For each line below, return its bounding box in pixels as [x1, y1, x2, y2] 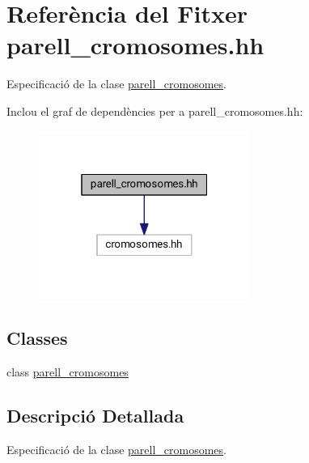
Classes [6, 325, 68, 350]
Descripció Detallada [6, 402, 184, 427]
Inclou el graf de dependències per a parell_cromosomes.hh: [6, 102, 303, 119]
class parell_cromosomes [6, 363, 129, 380]
